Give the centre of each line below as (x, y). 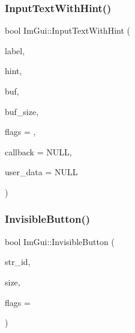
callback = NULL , (38, 151)
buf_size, (22, 111)
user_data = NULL (41, 172)
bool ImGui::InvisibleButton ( (60, 241)
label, (15, 50)
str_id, (18, 262)
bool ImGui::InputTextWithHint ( (67, 30)
